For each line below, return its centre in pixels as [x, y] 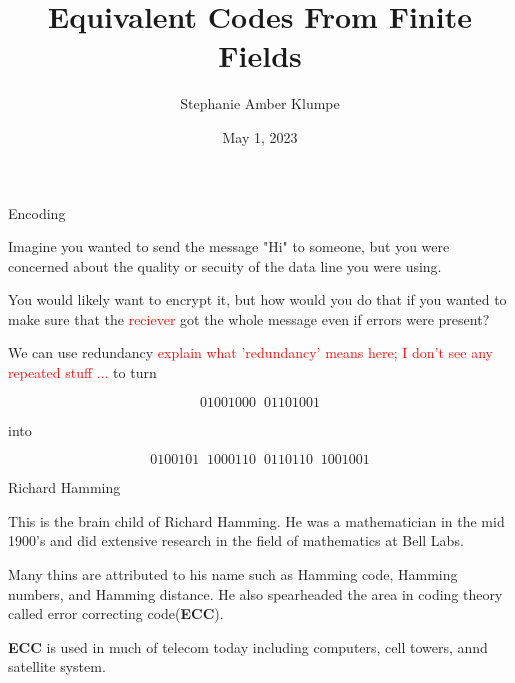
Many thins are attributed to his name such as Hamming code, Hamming [233, 574]
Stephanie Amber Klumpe [260, 103]
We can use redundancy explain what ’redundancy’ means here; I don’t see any [250, 352]
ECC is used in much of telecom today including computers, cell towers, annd [248, 646]
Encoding [37, 212]
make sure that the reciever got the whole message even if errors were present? [249, 318]
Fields [260, 55]
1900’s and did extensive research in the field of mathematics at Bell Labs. [236, 540]
